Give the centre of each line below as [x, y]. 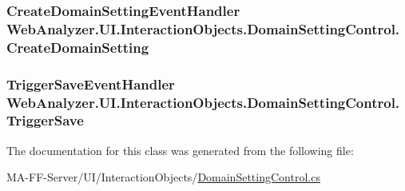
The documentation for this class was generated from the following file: [180, 150]
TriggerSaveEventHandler [91, 84]
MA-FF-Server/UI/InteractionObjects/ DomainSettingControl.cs [163, 177]
